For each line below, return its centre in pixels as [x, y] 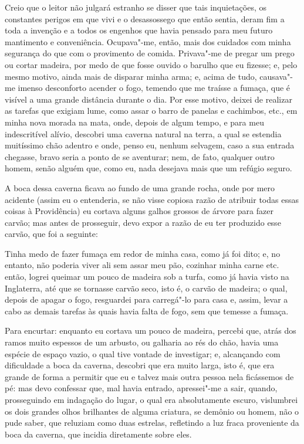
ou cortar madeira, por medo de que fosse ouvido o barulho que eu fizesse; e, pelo [151, 64]
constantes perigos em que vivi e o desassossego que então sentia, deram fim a [145, 18]
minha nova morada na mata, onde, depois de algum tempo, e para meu [134, 122]
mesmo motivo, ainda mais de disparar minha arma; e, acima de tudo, [131, 76]
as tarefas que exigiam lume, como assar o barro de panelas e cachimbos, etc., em [151, 111]
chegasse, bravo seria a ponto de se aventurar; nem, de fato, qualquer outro [140, 156]
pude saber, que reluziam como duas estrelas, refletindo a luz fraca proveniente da [152, 423]
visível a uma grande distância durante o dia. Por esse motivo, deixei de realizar [148, 99]
